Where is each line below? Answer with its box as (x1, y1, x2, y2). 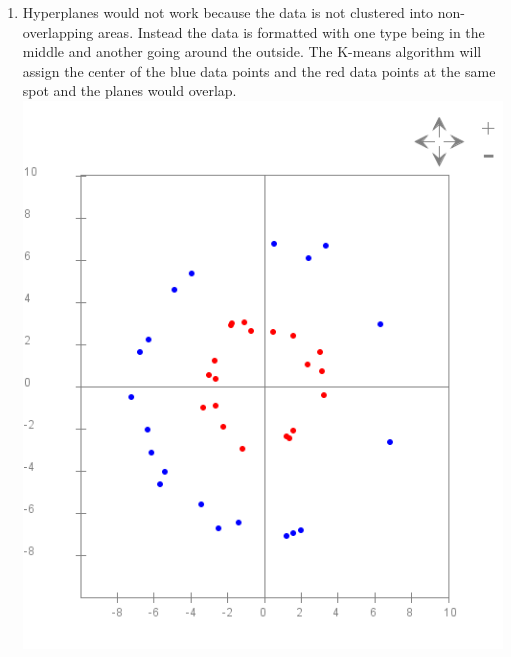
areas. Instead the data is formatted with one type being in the (97, 21, 485, 42)
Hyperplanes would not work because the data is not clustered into (22, 2, 434, 22)
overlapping (22, 21, 94, 42)
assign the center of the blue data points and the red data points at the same (22, 60, 496, 81)
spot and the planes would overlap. (22, 80, 237, 101)
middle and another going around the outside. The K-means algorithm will (22, 41, 482, 62)
